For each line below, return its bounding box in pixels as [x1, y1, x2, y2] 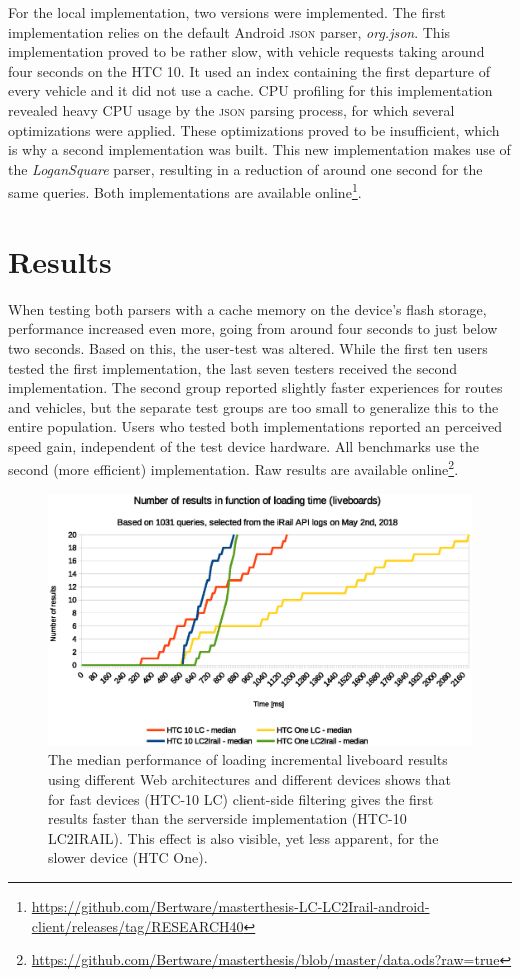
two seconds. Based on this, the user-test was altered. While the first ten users [8, 337, 488, 358]
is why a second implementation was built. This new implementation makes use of [8, 139, 511, 160]
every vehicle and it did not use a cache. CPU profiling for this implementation [8, 80, 493, 101]
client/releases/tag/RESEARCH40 [31, 915, 244, 936]
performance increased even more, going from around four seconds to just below [8, 318, 498, 339]
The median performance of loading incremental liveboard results [48, 749, 448, 770]
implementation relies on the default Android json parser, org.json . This [8, 21, 451, 42]
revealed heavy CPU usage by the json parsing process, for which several [8, 99, 455, 120]
